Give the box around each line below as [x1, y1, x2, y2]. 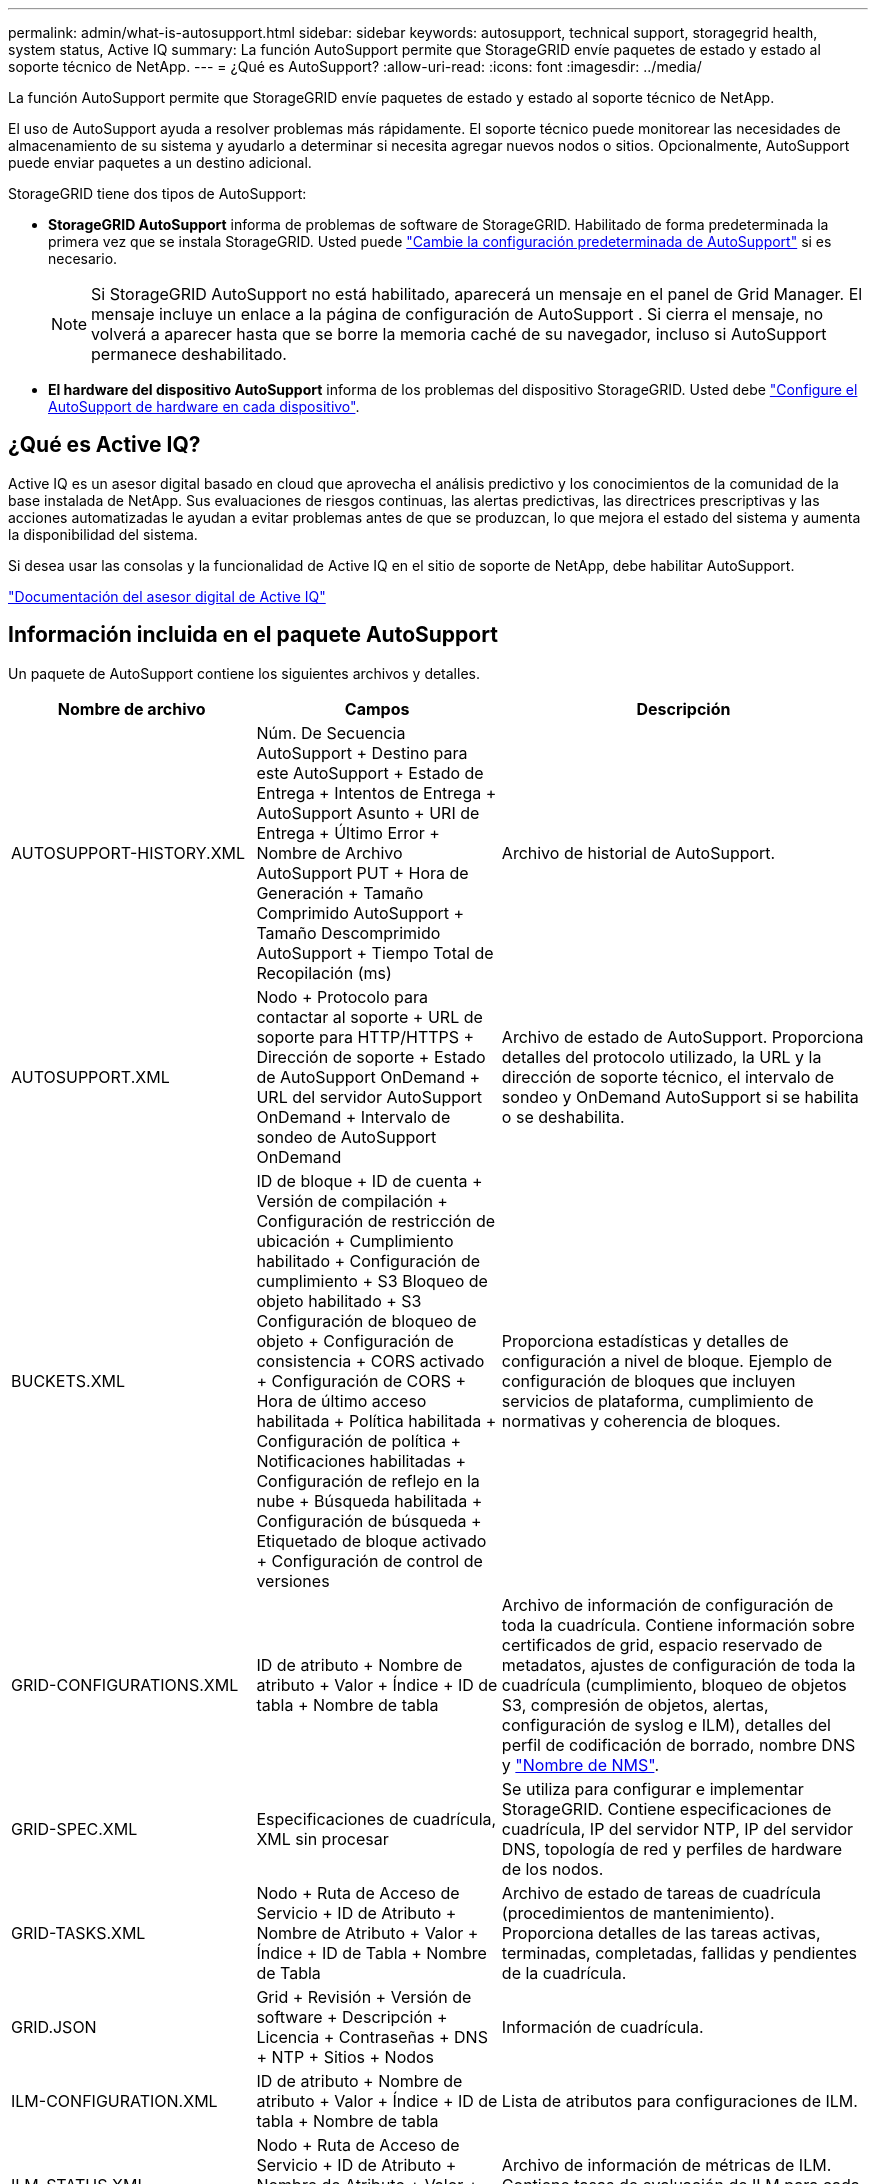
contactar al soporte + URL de [256, 1006, 483, 1027]
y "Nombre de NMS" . [501, 1754, 659, 1775]
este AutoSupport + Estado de [256, 762, 484, 783]
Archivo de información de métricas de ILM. [501, 2154, 832, 2175]
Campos [344, 698, 410, 719]
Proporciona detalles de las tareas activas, [501, 1922, 821, 1943]
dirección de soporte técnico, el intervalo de [501, 1066, 834, 1087]
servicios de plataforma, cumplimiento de [501, 1390, 814, 1411]
